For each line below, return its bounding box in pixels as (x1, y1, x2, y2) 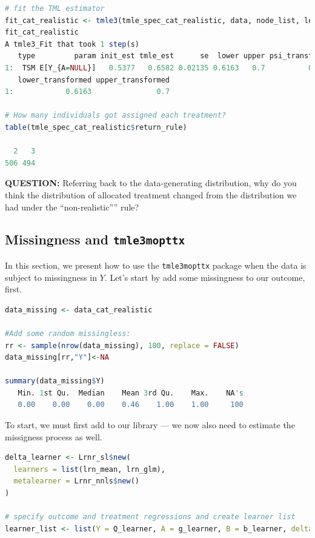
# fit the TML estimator (5, 4, 105, 13)
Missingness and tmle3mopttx (5, 230, 185, 249)
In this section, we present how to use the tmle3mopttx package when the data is (5, 258, 307, 271)
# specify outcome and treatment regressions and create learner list (5, 513, 296, 522)
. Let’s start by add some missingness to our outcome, (104, 271, 305, 283)
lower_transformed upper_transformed (18, 75, 170, 84)
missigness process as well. (5, 430, 102, 443)
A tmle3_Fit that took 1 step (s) (5, 39, 139, 49)
